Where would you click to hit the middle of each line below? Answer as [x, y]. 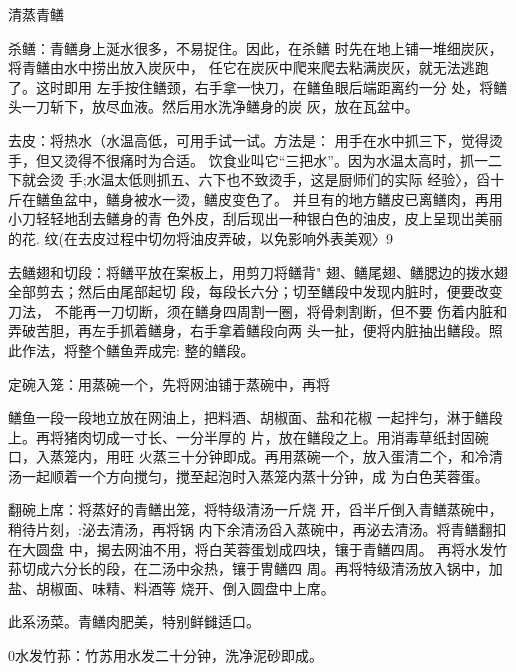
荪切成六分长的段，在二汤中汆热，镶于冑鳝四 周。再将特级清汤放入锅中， [248, 568]
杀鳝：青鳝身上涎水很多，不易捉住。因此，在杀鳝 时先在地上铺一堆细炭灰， [255, 47]
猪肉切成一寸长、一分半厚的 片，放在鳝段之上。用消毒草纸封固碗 [276, 436]
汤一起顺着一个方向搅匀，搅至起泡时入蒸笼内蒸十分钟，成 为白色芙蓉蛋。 [248, 475]
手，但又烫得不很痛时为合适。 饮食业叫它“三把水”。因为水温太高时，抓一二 [255, 159]
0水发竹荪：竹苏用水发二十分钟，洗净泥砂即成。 [165, 655]
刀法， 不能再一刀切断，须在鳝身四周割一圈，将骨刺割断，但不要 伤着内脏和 [258, 310]
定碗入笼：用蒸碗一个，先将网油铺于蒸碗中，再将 [169, 383]
